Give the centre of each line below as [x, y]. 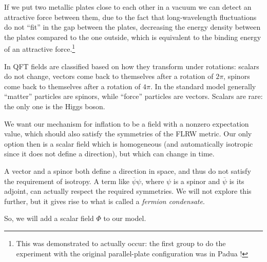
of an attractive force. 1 [40, 48]
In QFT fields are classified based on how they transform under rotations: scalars [132, 66]
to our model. [125, 218]
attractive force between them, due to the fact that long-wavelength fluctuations [130, 17]
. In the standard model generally [203, 86]
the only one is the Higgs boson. [55, 106]
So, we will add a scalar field [49, 218]
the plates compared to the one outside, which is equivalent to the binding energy [133, 37]
